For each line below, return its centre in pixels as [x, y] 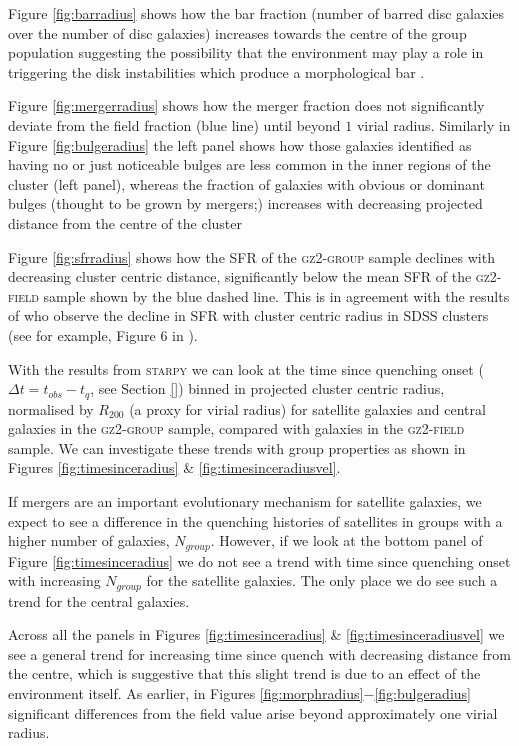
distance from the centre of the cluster [125, 222]
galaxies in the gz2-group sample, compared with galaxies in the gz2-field [236, 428]
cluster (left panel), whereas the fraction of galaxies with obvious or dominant [246, 183]
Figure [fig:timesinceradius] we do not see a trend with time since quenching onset [259, 560]
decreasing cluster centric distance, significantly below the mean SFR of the [240, 276]
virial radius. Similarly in [433, 124]
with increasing [54, 580]
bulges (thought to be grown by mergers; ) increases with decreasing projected [245, 203]
